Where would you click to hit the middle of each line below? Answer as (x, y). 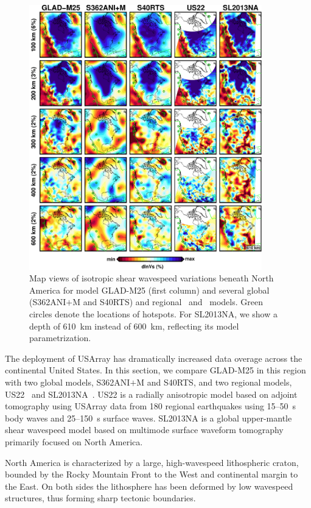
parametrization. (60, 338)
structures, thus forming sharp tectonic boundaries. (100, 498)
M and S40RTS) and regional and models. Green (168, 302)
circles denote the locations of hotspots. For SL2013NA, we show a (153, 314)
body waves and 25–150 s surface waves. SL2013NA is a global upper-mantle (149, 418)
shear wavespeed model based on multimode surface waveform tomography (144, 430)
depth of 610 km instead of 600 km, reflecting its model (134, 326)
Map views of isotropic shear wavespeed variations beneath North (152, 278)
